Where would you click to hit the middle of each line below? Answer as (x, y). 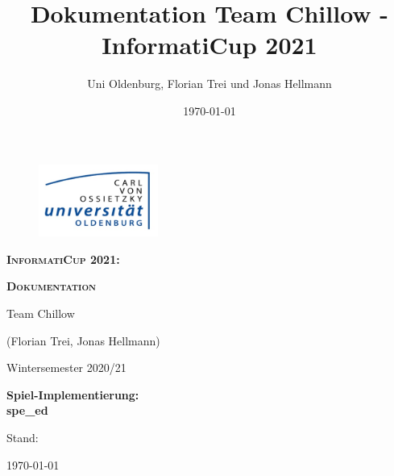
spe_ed (27, 410)
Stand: (23, 437)
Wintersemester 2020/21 (66, 367)
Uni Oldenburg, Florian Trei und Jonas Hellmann (209, 84)
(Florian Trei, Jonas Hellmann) (83, 340)
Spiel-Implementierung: (73, 394)
